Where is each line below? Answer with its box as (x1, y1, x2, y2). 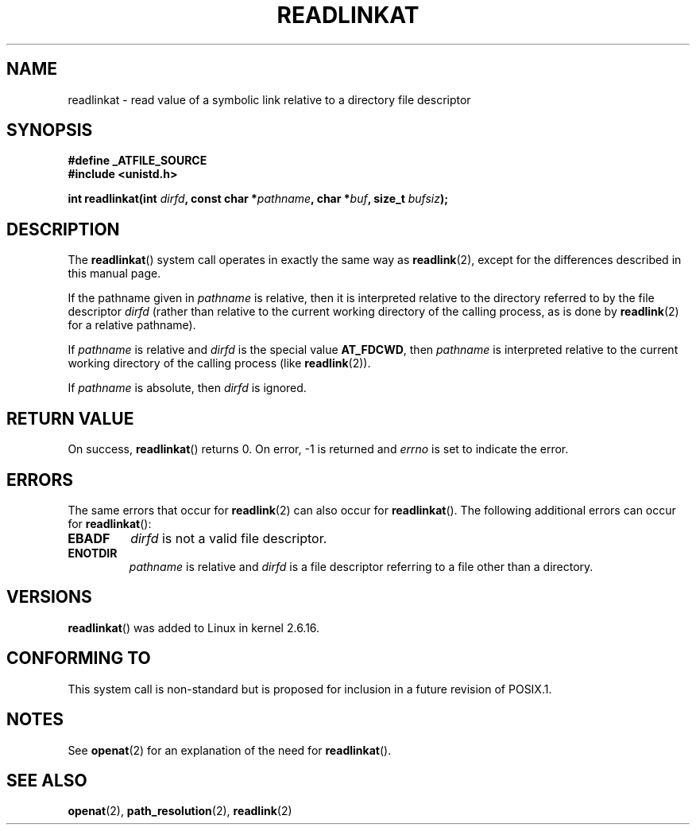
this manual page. (68, 266, 161, 281)
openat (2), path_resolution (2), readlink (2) (68, 804, 292, 818)
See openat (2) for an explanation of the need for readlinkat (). (68, 743, 392, 757)
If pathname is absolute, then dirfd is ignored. (68, 381, 307, 395)
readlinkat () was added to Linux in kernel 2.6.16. (68, 620, 320, 635)
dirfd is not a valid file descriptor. (130, 530, 327, 546)
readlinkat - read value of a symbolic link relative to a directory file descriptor (68, 92, 471, 107)
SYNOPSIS (6, 120, 93, 141)
